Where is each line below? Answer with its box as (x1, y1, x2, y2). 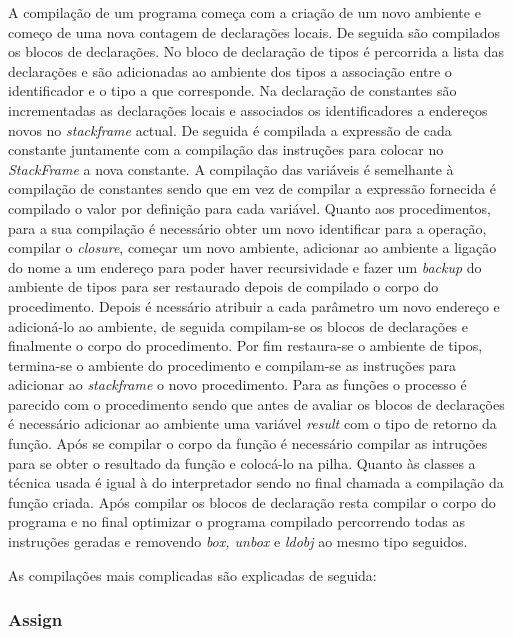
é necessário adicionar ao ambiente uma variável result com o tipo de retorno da (8, 413, 497, 434)
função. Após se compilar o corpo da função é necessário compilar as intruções (8, 433, 488, 454)
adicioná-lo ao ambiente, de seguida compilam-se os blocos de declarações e (8, 315, 469, 336)
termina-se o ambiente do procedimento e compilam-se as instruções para (8, 354, 457, 375)
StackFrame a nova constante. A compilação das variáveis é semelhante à (8, 158, 454, 179)
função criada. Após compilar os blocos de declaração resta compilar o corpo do (8, 491, 496, 512)
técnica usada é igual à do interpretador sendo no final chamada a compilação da (8, 472, 504, 493)
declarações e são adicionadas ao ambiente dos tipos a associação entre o (8, 60, 452, 81)
